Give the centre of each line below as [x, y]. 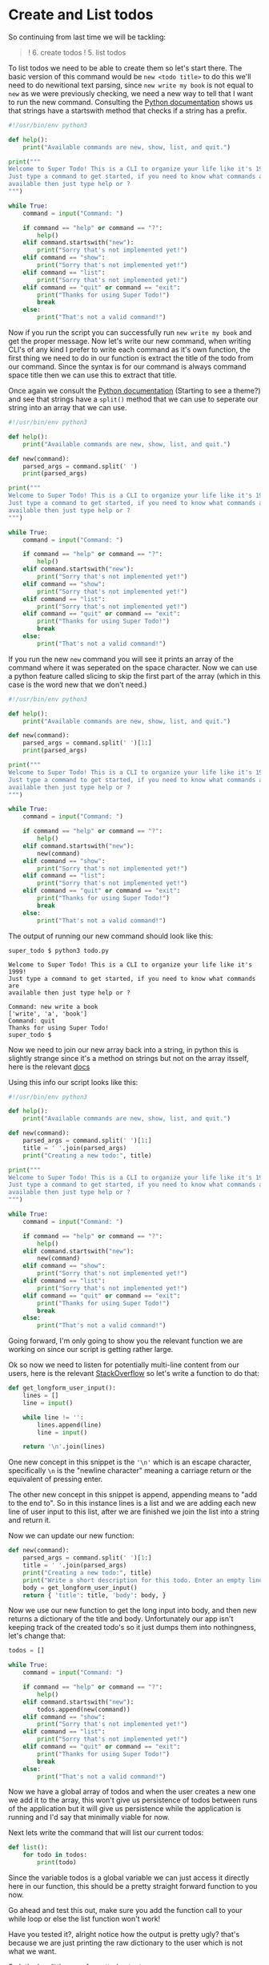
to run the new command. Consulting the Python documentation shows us [131, 102]
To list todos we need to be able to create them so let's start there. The [125, 68]
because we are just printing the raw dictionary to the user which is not [126, 1943]
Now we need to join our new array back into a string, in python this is [124, 1049]
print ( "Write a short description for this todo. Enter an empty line [143, 1580]
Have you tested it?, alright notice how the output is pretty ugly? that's [124, 1935]
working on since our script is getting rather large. [91, 1350]
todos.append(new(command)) [84, 1709]
